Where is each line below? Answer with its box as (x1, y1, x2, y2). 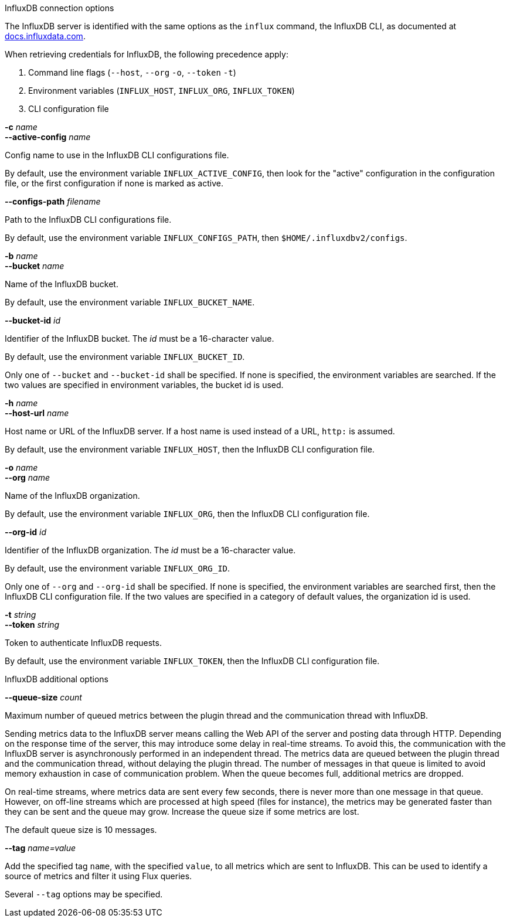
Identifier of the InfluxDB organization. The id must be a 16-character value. (5, 545, 296, 555)
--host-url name (5, 408, 69, 418)
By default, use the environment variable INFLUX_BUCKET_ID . (5, 352, 245, 362)
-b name (5, 251, 38, 261)
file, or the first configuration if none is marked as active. (5, 178, 223, 188)
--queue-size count (5, 692, 82, 702)
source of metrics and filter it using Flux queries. (5, 871, 192, 881)
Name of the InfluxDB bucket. (5, 279, 118, 289)
